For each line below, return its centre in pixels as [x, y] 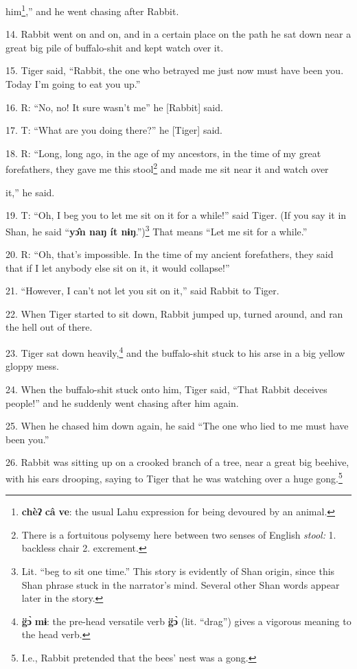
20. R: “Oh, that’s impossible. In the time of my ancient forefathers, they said [170, 254]
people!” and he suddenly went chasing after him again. [122, 402]
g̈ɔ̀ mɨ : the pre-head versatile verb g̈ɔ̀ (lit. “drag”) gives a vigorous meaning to [186, 621]
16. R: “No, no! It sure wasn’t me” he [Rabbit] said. [114, 107]
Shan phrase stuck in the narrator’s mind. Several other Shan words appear [181, 584]
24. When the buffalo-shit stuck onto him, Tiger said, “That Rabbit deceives [166, 389]
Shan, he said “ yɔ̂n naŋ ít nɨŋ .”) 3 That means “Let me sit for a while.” [157, 230]
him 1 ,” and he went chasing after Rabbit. [92, 10]
